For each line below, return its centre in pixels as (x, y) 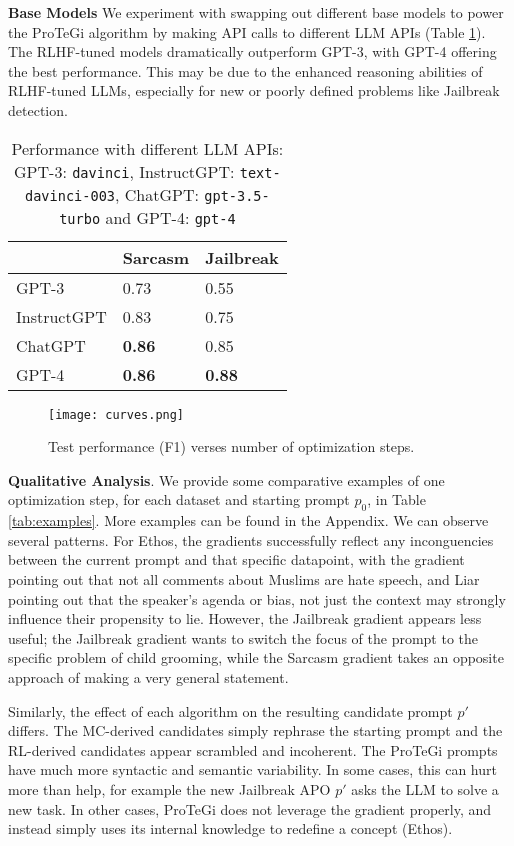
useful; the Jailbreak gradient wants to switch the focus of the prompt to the (243, 637)
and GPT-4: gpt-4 (170, 217)
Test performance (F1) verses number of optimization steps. (231, 446)
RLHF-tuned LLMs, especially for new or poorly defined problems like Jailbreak (254, 90)
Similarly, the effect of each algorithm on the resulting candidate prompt (230, 710)
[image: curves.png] (116, 414)
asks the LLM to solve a (425, 788)
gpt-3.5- (237, 195)
